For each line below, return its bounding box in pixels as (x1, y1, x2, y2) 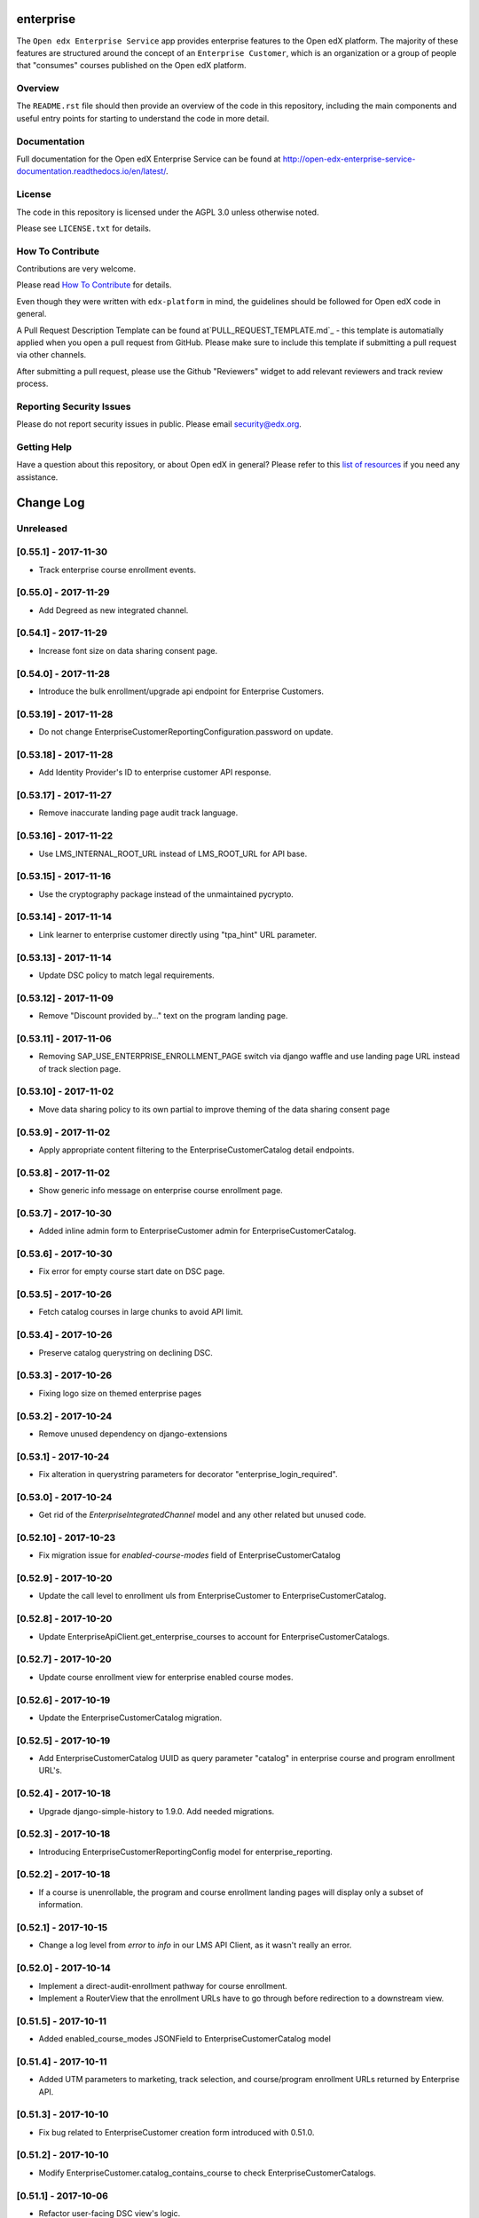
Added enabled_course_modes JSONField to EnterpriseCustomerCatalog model (38, 2033, 332, 2044)
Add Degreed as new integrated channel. (38, 604, 189, 616)
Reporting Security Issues (16, 400, 131, 413)
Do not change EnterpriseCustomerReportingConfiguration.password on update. (38, 727, 334, 737)
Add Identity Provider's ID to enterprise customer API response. (38, 767, 271, 778)
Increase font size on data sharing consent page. (38, 645, 218, 656)
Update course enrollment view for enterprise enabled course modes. (38, 1671, 294, 1682)
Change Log (16, 495, 85, 510)
